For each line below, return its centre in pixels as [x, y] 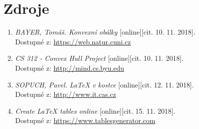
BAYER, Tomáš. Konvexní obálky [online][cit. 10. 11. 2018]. [105, 32]
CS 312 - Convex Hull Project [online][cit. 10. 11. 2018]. [99, 58]
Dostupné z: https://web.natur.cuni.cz [73, 41]
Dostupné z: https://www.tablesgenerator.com [85, 120]
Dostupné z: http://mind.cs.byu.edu [70, 67]
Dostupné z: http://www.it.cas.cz [65, 94]
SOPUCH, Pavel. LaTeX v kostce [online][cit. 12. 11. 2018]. [104, 84]
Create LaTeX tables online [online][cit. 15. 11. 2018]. [95, 110]
